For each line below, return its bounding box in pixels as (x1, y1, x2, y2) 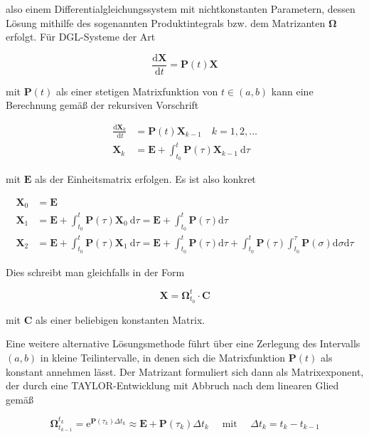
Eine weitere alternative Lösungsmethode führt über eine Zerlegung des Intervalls (6, 336, 360, 351)
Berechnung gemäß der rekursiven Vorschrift (6, 98, 199, 112)
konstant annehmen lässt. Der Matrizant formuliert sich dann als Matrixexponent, (6, 364, 364, 379)
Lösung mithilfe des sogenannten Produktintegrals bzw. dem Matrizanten (6, 15, 326, 30)
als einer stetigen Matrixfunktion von (55, 83, 218, 98)
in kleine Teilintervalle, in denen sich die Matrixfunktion (40, 350, 286, 365)
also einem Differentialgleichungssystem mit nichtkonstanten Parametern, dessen (6, 1, 355, 16)
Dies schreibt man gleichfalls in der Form (6, 264, 185, 279)
